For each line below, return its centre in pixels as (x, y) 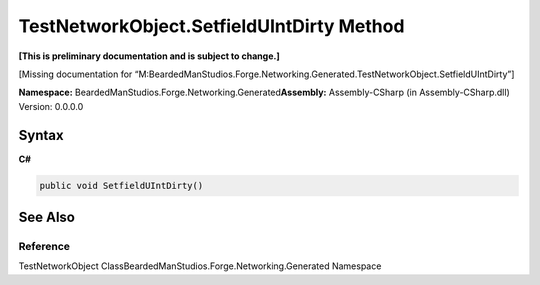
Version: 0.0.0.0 (51, 106)
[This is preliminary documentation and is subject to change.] (149, 56)
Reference (44, 246)
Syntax (41, 135)
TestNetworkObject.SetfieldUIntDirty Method (211, 26)
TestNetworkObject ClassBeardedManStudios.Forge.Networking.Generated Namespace (200, 266)
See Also (46, 217)
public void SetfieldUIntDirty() (121, 185)
